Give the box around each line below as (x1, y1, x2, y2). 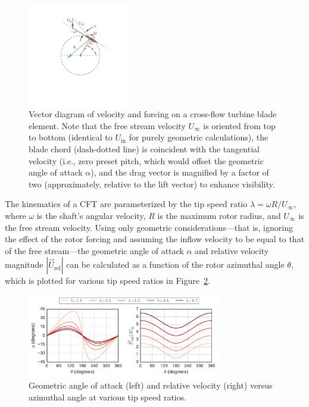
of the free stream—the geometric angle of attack (5, 244, 184, 256)
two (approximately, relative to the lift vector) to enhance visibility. (29, 177, 275, 190)
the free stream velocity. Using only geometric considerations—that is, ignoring (5, 221, 293, 233)
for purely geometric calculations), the (129, 131, 269, 143)
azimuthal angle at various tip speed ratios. (29, 390, 187, 403)
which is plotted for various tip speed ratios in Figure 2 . (5, 274, 210, 287)
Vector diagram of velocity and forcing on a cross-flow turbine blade (29, 108, 277, 120)
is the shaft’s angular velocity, (36, 209, 146, 221)
